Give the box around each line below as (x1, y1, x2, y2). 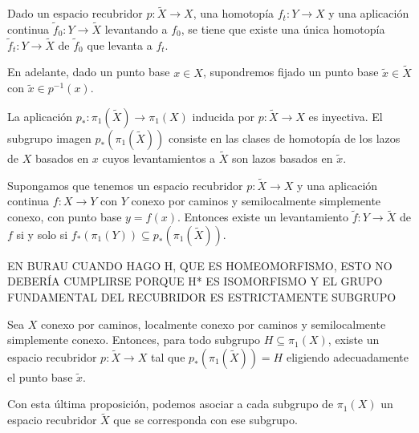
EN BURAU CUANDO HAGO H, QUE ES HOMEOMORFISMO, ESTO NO (7, 257, 393, 273)
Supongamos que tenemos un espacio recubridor (7, 176, 243, 193)
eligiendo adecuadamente (286, 348, 409, 365)
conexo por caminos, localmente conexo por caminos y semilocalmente (40, 315, 386, 332)
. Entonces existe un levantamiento (177, 208, 349, 225)
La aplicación (7, 107, 73, 124)
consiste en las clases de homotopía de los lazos (169, 129, 401, 146)
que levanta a (87, 36, 153, 53)
